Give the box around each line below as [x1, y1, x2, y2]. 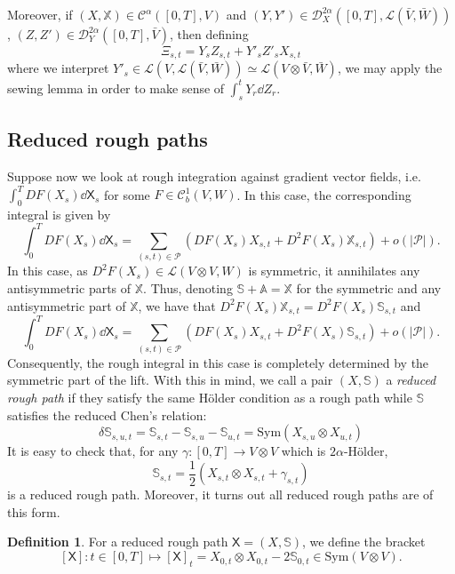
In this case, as [7, 261, 88, 280]
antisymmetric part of [7, 296, 126, 315]
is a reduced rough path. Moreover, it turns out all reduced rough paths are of [7, 485, 434, 504]
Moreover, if [7, 5, 73, 23]
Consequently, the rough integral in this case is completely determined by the [7, 353, 429, 371]
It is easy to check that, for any [7, 442, 179, 460]
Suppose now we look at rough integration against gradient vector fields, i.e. [7, 166, 421, 185]
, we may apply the [337, 59, 443, 77]
